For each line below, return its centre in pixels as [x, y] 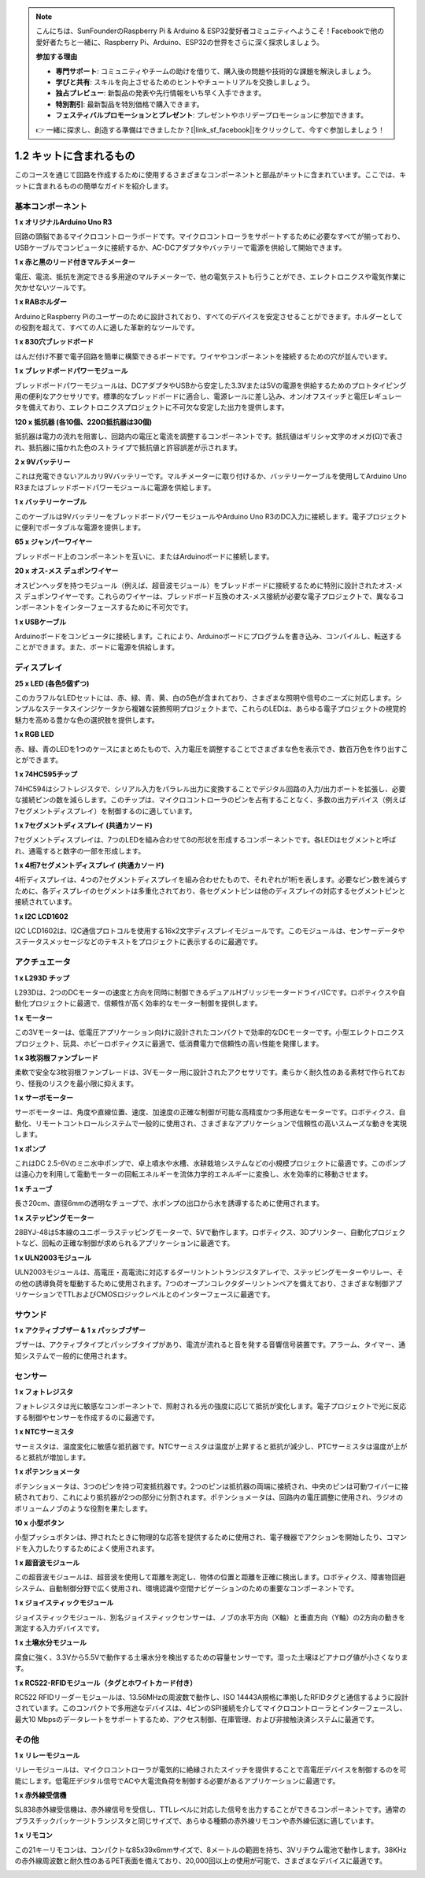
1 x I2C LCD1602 [41, 916]
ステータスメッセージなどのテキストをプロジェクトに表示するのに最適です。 [138, 942]
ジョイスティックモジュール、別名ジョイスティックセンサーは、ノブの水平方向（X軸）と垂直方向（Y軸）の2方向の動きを [210, 1617]
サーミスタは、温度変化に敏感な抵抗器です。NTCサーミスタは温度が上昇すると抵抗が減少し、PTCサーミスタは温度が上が [211, 1446]
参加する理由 [57, 57]
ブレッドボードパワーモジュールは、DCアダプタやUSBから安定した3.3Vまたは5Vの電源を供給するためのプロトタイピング [211, 385]
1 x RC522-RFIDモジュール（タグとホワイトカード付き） [105, 1683]
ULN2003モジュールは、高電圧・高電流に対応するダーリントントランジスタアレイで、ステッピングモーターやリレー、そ [209, 1272]
